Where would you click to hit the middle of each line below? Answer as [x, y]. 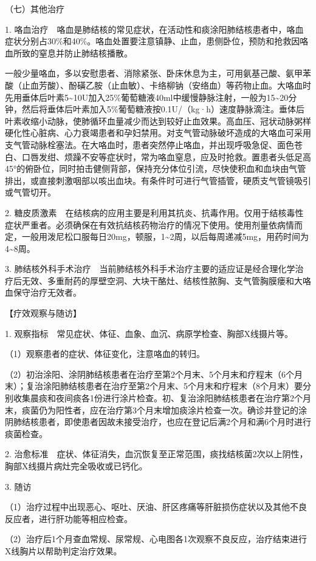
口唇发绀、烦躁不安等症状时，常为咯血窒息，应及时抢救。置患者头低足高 [166, 156]
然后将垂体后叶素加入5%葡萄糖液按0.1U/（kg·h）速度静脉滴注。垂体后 [163, 109]
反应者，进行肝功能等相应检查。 [69, 518]
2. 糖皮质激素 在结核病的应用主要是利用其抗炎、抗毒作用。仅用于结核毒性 [154, 212]
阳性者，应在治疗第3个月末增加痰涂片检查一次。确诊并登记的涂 [181, 410]
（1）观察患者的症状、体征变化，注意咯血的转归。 [105, 354]
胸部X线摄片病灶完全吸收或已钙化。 [76, 466]
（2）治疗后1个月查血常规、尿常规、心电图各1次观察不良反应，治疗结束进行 [156, 539]
